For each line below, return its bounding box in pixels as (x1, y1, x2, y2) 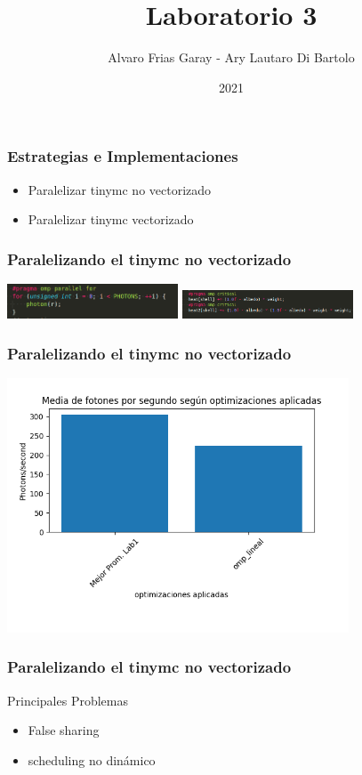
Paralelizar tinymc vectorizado (28, 210, 194, 229)
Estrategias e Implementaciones (7, 145, 238, 167)
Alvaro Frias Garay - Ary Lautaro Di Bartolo (108, 48, 355, 67)
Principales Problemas (7, 690, 128, 709)
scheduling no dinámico (28, 750, 156, 769)
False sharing (28, 721, 100, 739)
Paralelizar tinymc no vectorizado (28, 180, 212, 198)
